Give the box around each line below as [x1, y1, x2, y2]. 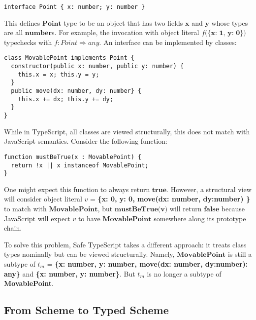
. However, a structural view [166, 184, 252, 194]
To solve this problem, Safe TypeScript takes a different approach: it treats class [4, 239, 247, 249]
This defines [4, 17, 40, 28]
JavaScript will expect [4, 213, 70, 223]
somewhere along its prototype [154, 213, 246, 223]
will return [169, 203, 202, 214]
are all [4, 27, 23, 38]
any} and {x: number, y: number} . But [4, 268, 135, 279]
